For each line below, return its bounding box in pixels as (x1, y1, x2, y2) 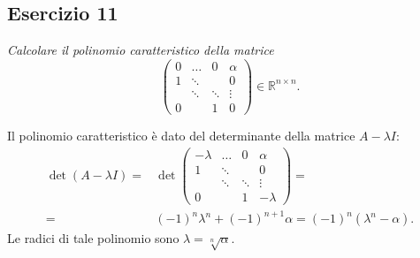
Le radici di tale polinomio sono (7, 229, 179, 247)
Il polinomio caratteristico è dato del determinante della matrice (7, 125, 355, 144)
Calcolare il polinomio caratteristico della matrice (7, 41, 274, 59)
